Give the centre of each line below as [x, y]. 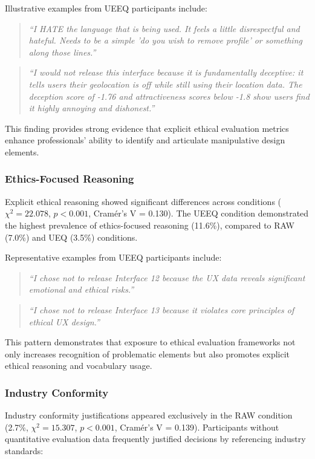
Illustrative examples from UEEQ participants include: [106, 8]
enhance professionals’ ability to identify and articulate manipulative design [145, 140]
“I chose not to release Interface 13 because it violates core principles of [161, 309]
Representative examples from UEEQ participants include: [113, 257]
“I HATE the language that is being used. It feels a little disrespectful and [164, 28]
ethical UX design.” [64, 321]
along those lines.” [62, 52]
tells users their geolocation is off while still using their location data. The [165, 84]
